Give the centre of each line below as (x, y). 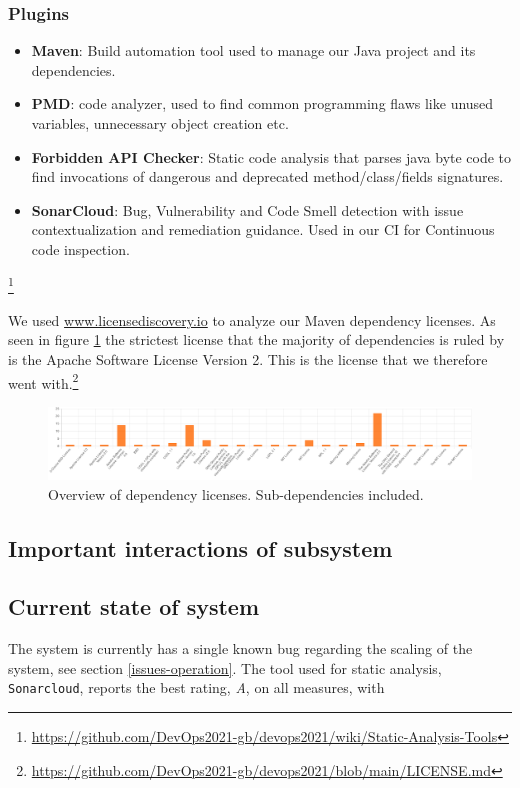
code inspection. (80, 248)
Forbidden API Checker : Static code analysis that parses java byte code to (271, 156)
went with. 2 (43, 381)
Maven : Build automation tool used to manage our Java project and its (253, 50)
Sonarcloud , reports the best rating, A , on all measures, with (196, 687)
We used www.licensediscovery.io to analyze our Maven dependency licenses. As (252, 319)
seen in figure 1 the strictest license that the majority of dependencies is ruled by (256, 339)
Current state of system (134, 606)
